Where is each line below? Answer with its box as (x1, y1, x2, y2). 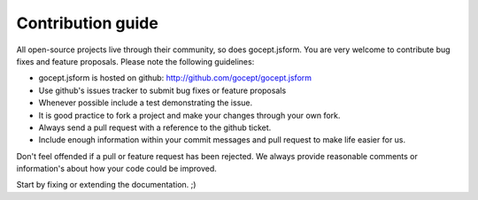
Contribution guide (16, 13, 158, 33)
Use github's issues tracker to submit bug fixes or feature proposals (38, 85, 287, 96)
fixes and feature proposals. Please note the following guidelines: (16, 56, 255, 66)
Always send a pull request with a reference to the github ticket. (38, 122, 272, 133)
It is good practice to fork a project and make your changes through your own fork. (38, 110, 341, 120)
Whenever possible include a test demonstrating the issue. (38, 97, 253, 108)
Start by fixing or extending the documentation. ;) (16, 180, 197, 190)
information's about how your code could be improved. (16, 164, 217, 174)
